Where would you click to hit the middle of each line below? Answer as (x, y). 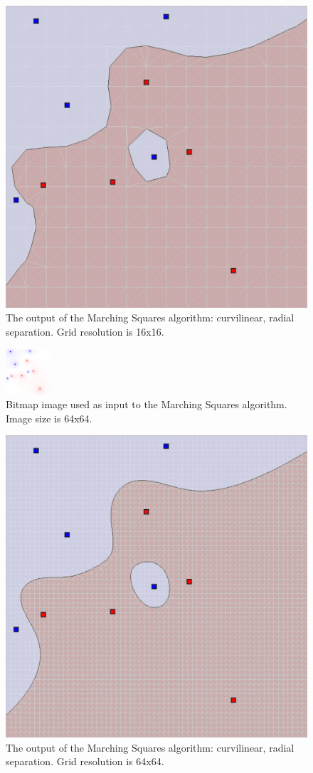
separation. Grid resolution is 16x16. (85, 332)
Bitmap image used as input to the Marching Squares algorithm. (147, 404)
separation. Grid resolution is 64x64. (85, 761)
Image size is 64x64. (49, 418)
